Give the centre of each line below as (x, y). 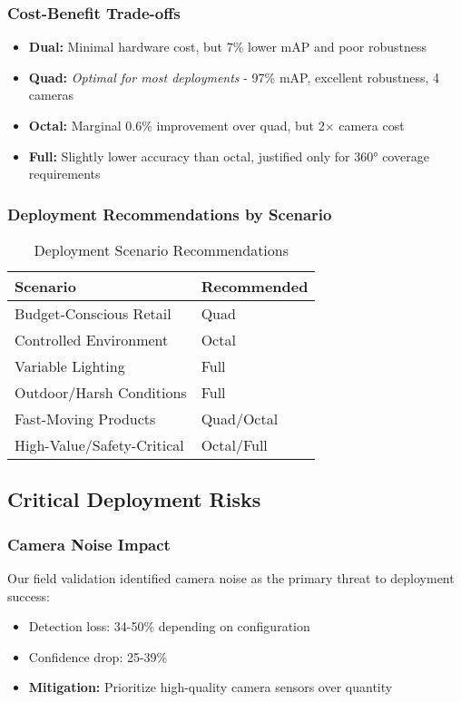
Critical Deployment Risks (134, 499)
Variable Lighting (70, 366)
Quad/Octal (240, 419)
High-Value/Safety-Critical (99, 445)
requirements (64, 174)
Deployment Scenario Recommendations (162, 250)
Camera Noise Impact (89, 544)
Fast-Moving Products (85, 419)
